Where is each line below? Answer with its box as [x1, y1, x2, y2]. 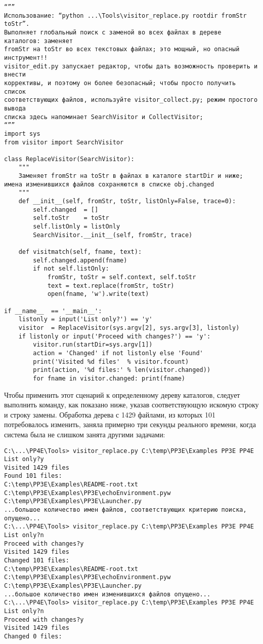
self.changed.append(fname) [33, 256, 127, 264]
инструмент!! [4, 54, 48, 61]
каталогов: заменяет [4, 37, 73, 45]
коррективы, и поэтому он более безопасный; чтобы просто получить [4, 79, 236, 87]
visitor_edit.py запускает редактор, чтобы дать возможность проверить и [4, 62, 258, 70]
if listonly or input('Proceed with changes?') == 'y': [18, 332, 211, 340]
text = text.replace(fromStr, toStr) [47, 282, 174, 289]
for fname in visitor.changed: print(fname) [33, 374, 185, 382]
